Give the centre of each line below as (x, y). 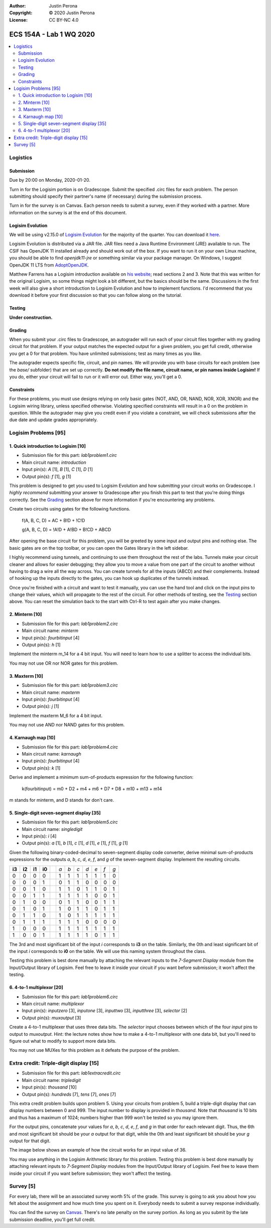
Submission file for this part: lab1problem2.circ (70, 624)
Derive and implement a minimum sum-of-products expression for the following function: (101, 777)
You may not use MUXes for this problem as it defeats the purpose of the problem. (95, 1050)
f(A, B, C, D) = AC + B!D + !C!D (53, 520)
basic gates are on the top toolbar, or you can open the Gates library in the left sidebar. (99, 548)
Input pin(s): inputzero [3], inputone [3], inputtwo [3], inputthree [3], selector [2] (105, 1011)
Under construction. (31, 317)
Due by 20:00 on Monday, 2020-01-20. (50, 180)
